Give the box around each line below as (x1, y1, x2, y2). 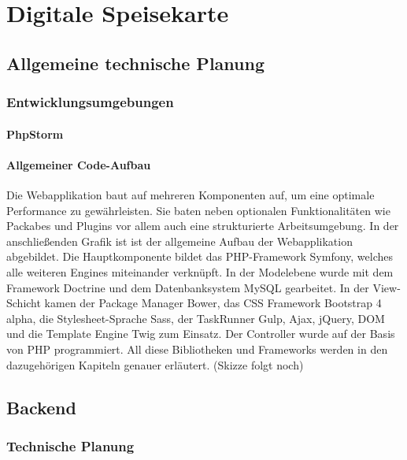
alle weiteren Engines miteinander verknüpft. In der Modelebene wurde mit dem (6, 263, 394, 280)
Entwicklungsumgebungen (6, 92, 174, 112)
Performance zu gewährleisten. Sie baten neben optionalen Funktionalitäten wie (6, 202, 390, 218)
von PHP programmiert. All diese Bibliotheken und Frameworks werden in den (6, 340, 388, 357)
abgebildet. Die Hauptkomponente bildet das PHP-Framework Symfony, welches (6, 248, 394, 265)
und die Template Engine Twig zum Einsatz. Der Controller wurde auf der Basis (6, 325, 395, 342)
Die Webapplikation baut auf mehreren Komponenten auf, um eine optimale (6, 186, 375, 202)
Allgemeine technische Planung (6, 50, 265, 75)
